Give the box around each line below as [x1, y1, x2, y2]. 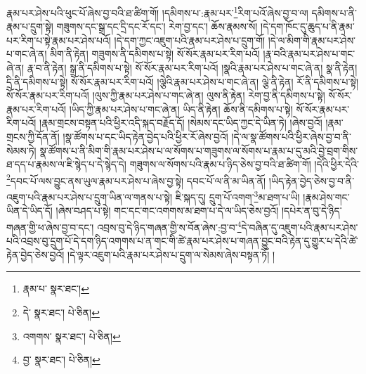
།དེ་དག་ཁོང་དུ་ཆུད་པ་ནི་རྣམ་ [261, 19, 355, 34]
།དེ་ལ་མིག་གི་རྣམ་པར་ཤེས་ [268, 32, 356, 47]
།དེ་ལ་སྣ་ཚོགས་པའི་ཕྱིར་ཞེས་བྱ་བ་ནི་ [231, 129, 351, 143]
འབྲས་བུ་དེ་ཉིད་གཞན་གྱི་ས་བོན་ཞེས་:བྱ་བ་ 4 [97, 217, 242, 234]
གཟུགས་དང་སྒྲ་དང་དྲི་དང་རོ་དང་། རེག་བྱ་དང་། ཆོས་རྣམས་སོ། [56, 19, 258, 34]
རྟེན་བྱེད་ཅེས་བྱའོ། [6, 247, 65, 262]
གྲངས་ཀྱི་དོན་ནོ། [6, 129, 60, 143]
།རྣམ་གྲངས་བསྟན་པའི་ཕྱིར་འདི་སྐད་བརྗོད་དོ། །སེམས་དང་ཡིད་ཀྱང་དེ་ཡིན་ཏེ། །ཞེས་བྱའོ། [39, 115, 322, 130]
